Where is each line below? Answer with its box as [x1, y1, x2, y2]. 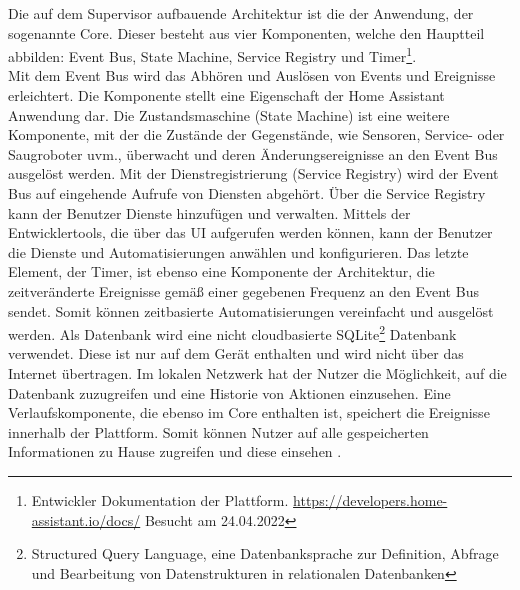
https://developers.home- [293, 489, 448, 510]
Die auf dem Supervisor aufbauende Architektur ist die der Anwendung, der [8, 3, 474, 23]
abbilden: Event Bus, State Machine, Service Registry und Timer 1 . [8, 43, 417, 66]
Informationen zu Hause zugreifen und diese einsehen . [8, 441, 342, 462]
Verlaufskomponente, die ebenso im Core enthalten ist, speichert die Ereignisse [8, 402, 490, 423]
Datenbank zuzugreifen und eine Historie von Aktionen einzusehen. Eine [8, 382, 451, 403]
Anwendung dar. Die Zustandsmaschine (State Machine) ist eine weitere [8, 104, 450, 125]
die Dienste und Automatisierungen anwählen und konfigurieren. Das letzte [8, 241, 469, 262]
